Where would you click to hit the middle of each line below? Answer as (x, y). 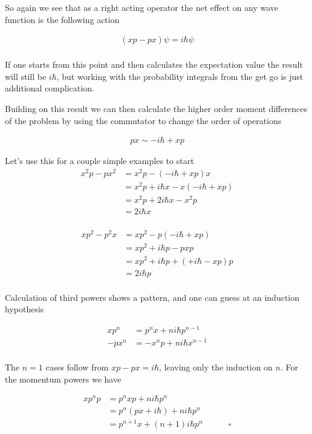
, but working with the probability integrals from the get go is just (180, 76)
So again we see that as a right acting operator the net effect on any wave (142, 7)
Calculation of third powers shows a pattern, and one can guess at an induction (152, 297)
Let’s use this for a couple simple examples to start (99, 161)
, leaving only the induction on (216, 367)
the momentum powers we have (63, 379)
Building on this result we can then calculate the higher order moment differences (156, 109)
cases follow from (77, 367)
